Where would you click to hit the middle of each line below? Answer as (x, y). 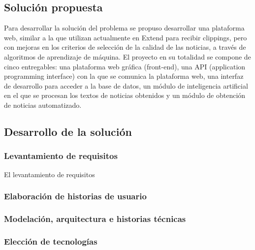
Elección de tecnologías (51, 241)
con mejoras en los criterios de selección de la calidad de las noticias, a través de (125, 47)
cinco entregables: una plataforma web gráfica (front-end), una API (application (125, 66)
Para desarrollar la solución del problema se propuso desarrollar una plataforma (124, 28)
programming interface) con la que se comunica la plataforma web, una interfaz (124, 76)
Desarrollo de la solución (68, 131)
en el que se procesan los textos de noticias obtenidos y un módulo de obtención (125, 95)
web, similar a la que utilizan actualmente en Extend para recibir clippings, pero (126, 37)
